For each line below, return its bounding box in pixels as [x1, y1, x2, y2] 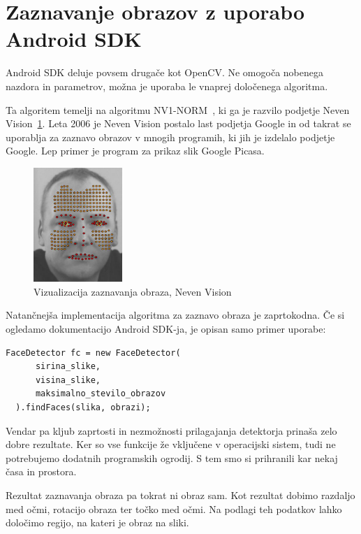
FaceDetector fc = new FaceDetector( [6, 347, 181, 358]
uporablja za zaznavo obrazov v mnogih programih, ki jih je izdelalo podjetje [6, 129, 335, 144]
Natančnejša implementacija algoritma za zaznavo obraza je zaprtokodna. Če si [6, 308, 345, 322]
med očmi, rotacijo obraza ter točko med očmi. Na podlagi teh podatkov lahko [6, 501, 342, 516]
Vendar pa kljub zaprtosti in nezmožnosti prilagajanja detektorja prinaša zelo [6, 423, 337, 438]
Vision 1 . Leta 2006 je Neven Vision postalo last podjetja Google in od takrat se [6, 116, 351, 131]
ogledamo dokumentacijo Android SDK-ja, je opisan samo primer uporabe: [6, 322, 326, 336]
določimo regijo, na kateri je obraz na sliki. [6, 515, 189, 530]
